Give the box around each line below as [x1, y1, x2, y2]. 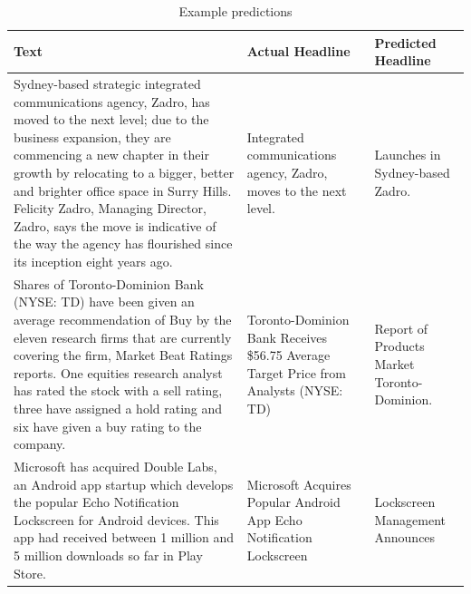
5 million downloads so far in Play [14, 545, 203, 564]
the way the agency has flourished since [14, 234, 233, 253]
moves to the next [246, 180, 347, 200]
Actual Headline [246, 42, 351, 61]
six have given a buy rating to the [14, 416, 202, 435]
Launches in [374, 145, 441, 164]
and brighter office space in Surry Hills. [14, 180, 232, 200]
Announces [374, 528, 436, 547]
